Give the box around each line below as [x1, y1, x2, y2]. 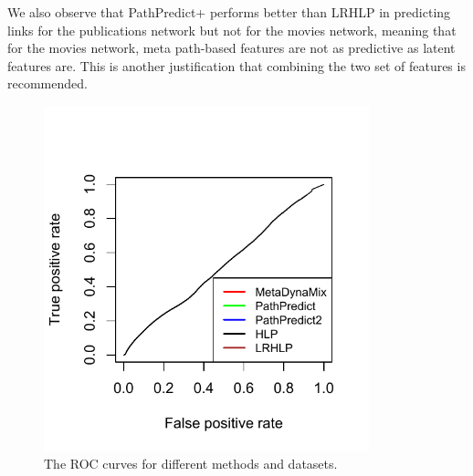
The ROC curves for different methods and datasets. [44, 454, 338, 473]
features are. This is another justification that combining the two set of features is [7, 56, 466, 75]
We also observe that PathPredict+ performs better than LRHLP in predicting [7, 3, 451, 21]
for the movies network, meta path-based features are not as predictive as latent [7, 38, 456, 57]
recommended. [7, 74, 88, 93]
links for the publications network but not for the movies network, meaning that [7, 20, 457, 39]
